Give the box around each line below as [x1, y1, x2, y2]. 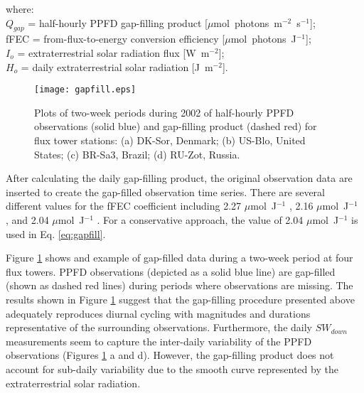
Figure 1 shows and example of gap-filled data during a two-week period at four [6, 250, 353, 265]
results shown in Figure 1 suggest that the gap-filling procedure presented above [6, 291, 355, 306]
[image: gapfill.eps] [34, 85, 136, 95]
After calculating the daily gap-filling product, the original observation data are [6, 171, 353, 185]
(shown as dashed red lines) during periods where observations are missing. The [6, 278, 353, 293]
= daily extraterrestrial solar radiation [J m [21, 59, 213, 74]
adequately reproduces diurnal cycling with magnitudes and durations [6, 306, 311, 321]
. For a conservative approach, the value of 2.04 [97, 212, 304, 227]
